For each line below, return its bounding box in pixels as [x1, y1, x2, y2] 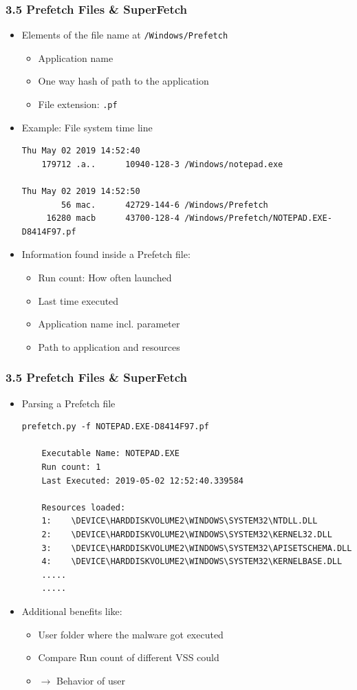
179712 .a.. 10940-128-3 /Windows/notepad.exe [41, 159, 283, 169]
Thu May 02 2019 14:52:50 [21, 186, 140, 197]
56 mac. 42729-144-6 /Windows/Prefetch [61, 200, 268, 210]
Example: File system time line [21, 120, 153, 134]
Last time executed [38, 293, 119, 308]
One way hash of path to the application [38, 74, 209, 88]
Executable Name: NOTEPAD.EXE [41, 449, 180, 459]
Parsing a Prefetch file [21, 396, 116, 410]
